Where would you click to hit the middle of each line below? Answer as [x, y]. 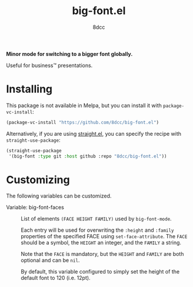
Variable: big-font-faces [35, 208]
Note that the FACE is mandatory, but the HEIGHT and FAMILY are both [102, 254]
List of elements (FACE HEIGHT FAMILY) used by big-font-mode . [96, 219]
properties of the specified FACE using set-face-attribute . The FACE [104, 236]
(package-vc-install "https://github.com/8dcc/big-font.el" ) [83, 122]
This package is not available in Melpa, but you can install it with [84, 105]
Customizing [38, 180]
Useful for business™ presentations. [49, 65]
